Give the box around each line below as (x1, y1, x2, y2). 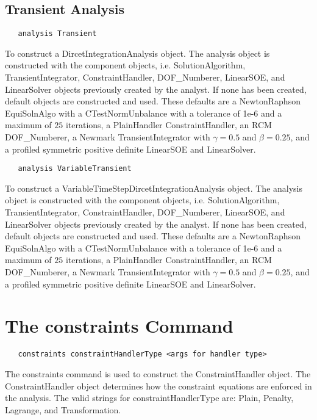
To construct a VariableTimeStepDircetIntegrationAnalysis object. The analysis (5, 181, 303, 194)
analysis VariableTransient (18, 164, 132, 173)
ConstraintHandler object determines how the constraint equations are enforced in (5, 379, 312, 392)
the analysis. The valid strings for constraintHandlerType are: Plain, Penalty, (5, 391, 294, 404)
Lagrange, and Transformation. (5, 403, 121, 416)
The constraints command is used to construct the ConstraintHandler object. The (5, 367, 311, 380)
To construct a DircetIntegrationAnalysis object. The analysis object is (5, 46, 270, 59)
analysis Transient (18, 29, 97, 38)
